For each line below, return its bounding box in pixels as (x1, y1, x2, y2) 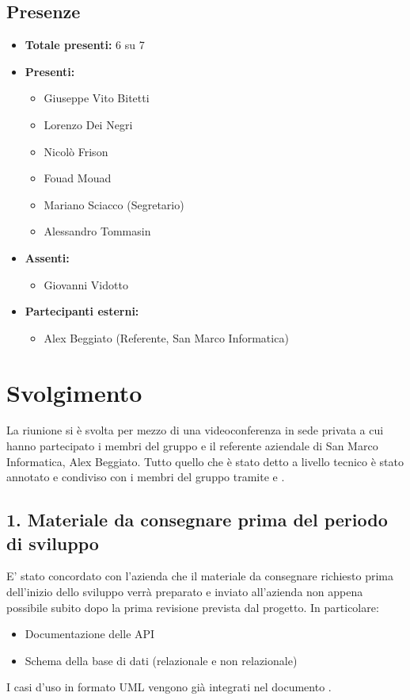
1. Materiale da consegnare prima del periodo (6, 507, 388, 532)
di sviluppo (6, 530, 99, 555)
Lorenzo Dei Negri (44, 116, 133, 132)
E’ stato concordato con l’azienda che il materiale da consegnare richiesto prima (6, 568, 394, 584)
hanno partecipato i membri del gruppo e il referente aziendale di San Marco (6, 438, 378, 454)
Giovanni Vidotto (44, 276, 128, 293)
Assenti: (25, 249, 70, 266)
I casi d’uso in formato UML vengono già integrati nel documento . (6, 679, 332, 695)
